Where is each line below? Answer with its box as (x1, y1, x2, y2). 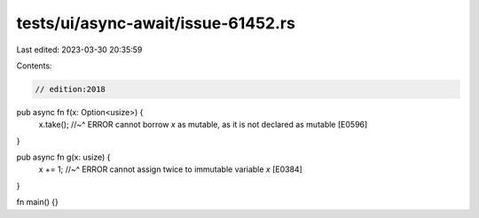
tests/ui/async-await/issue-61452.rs (16, 13, 296, 33)
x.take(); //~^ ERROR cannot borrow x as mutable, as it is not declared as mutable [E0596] (38, 120, 368, 130)
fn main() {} (16, 197, 59, 207)
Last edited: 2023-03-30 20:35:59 (16, 44, 143, 55)
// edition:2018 (35, 84, 106, 94)
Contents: (16, 60, 52, 71)
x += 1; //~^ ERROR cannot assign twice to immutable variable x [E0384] (38, 164, 303, 175)
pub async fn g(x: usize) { (16, 152, 111, 163)
